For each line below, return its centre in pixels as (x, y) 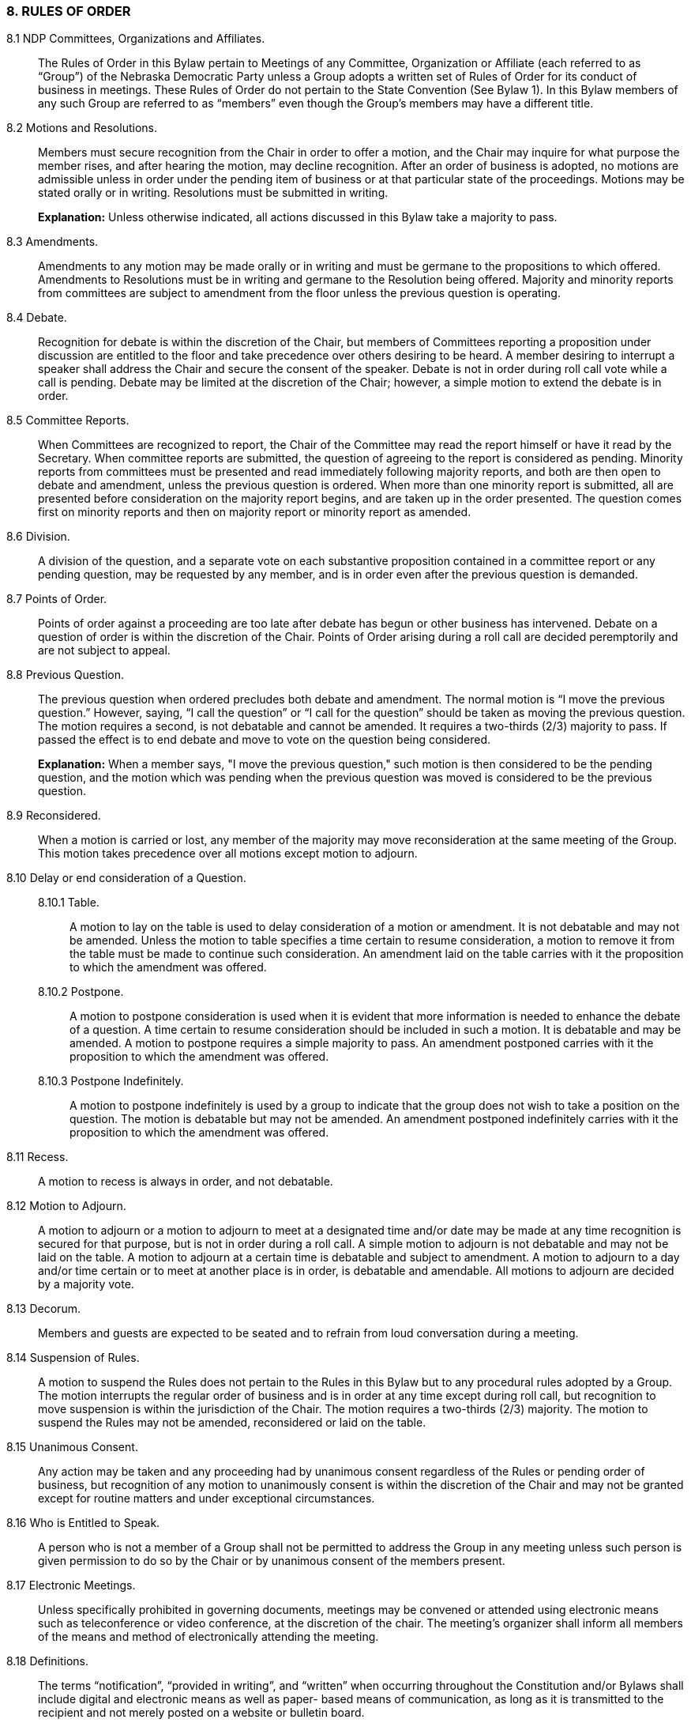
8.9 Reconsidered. (54, 816)
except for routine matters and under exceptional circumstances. (207, 1499)
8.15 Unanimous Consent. (72, 1447)
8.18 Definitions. (48, 1661)
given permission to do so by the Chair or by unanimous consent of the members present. (272, 1561)
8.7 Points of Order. (57, 599)
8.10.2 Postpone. (81, 992)
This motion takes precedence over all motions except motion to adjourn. (228, 854)
